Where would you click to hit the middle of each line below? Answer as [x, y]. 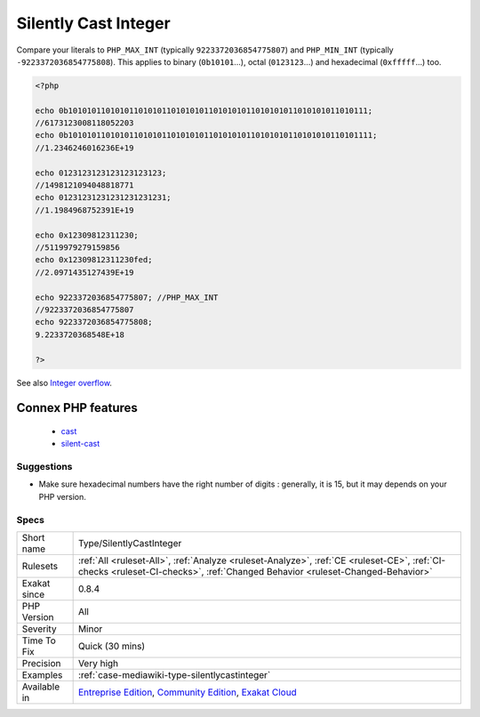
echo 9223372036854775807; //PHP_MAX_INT [127, 297]
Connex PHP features [77, 408]
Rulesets [40, 566]
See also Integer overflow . [64, 383]
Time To [39, 640]
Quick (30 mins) [112, 646]
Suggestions [44, 467]
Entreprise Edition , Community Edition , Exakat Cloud [187, 692]
